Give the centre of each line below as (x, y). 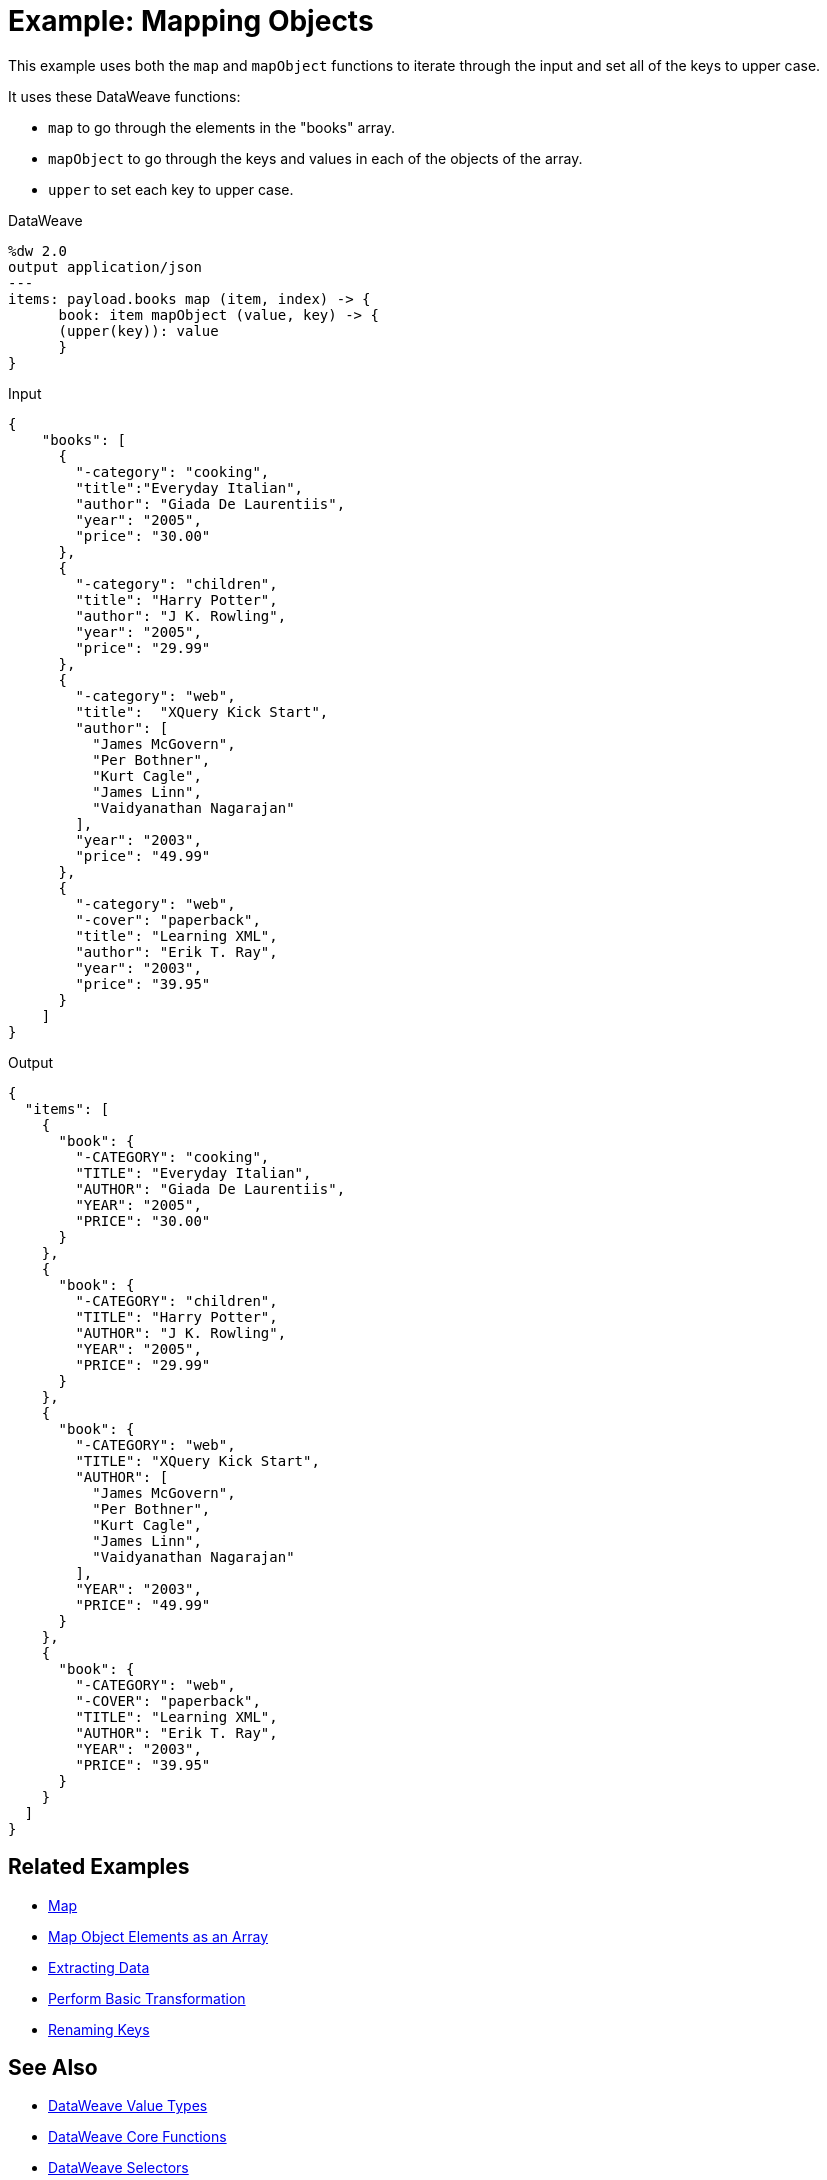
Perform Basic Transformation (147, 1998)
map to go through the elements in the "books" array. (221, 127)
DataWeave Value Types (128, 2106)
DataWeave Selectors (118, 2168)
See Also (53, 2068)
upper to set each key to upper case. (171, 189)
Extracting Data (99, 1967)
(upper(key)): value (138, 330)
